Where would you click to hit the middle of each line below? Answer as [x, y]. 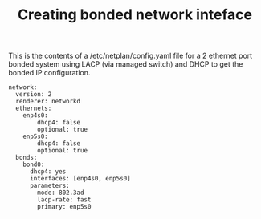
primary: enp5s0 [64, 207]
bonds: [27, 158]
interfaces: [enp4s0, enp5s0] [80, 179]
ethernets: [34, 109]
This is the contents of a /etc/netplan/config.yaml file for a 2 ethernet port [130, 56]
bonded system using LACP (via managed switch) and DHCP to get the [126, 64]
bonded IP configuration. [49, 73]
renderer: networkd [48, 102]
